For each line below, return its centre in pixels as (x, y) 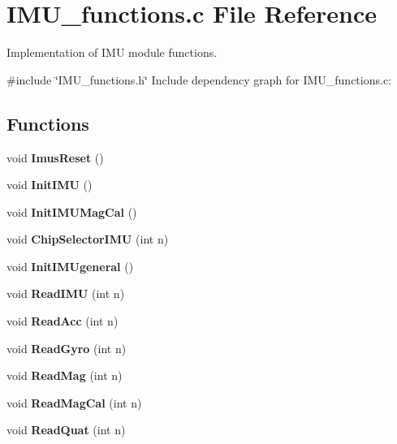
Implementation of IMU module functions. (112, 52)
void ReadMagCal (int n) (74, 402)
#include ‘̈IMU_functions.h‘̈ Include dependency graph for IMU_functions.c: (199, 79)
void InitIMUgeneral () (70, 266)
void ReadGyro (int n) (67, 348)
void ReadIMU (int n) (66, 293)
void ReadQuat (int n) (66, 430)
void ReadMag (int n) (65, 375)
